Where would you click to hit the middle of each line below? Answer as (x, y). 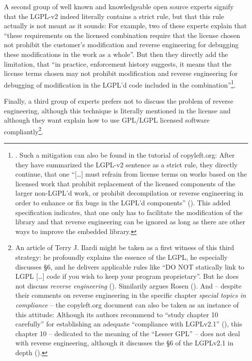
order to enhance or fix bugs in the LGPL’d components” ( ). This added (123, 202)
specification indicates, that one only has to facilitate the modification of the (129, 212)
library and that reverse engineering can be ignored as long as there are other (130, 222)
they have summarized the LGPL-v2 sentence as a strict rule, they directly (126, 164)
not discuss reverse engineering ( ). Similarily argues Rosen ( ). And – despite (128, 285)
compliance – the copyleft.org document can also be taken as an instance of (127, 304)
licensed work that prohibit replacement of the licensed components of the (125, 183)
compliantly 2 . (24, 130)
